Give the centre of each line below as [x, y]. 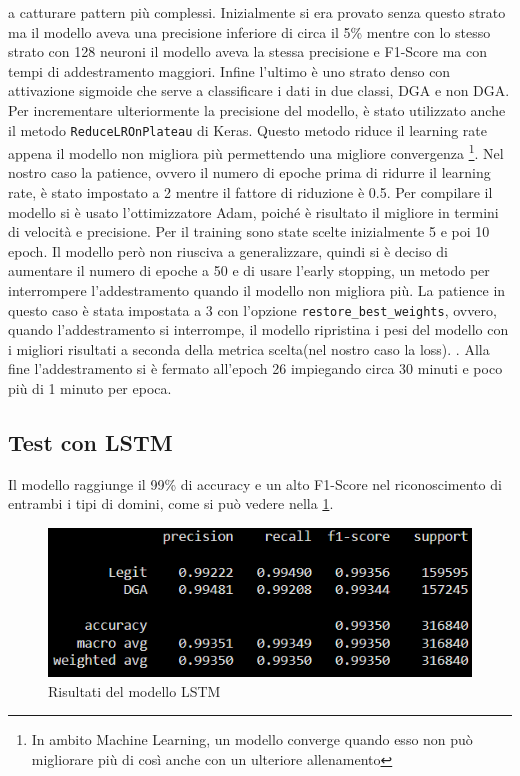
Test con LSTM [90, 442]
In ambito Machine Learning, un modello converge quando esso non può [252, 739]
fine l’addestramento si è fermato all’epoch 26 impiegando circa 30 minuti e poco [255, 368]
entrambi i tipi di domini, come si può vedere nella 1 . [171, 503]
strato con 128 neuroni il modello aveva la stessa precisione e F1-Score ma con [247, 51]
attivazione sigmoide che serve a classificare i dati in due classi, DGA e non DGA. [259, 90]
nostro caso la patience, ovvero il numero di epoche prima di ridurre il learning [249, 172]
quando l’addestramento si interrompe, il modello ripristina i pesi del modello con [258, 329]
